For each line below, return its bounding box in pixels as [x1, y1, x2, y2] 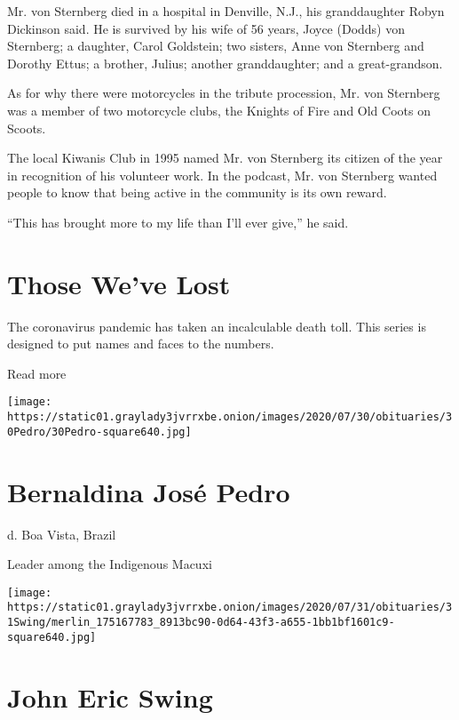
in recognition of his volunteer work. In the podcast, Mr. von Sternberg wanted [7, 165, 438, 184]
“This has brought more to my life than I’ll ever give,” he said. [7, 212, 349, 231]
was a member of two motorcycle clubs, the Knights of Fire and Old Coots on [7, 100, 431, 119]
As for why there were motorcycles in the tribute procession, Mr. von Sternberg [7, 84, 440, 102]
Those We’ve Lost [7, 265, 231, 301]
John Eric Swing [7, 678, 213, 715]
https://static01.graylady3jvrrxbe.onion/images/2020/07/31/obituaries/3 [7, 601, 453, 614]
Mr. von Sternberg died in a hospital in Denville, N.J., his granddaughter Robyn [7, 2, 445, 20]
